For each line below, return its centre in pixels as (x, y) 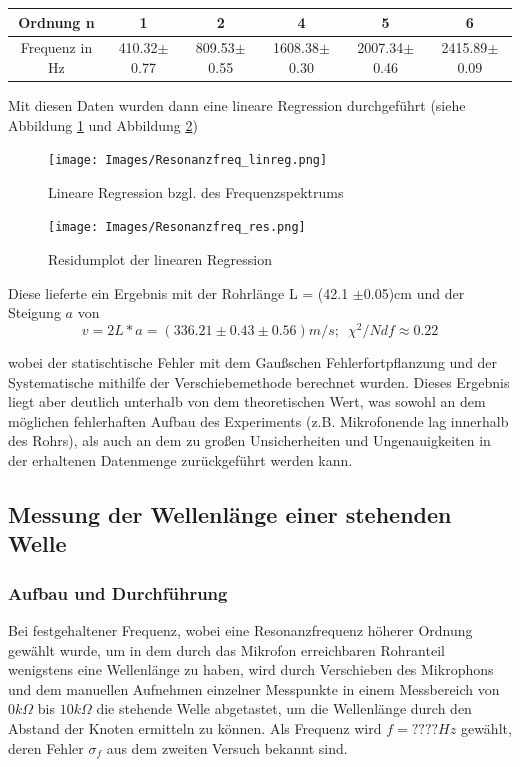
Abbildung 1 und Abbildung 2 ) (103, 124)
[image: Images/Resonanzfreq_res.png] (177, 227)
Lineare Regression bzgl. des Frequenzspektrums (196, 191)
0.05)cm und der (414, 292)
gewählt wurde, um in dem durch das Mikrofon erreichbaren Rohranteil (226, 649)
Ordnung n (56, 21)
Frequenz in (56, 47)
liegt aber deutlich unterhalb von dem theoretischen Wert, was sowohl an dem (247, 401)
